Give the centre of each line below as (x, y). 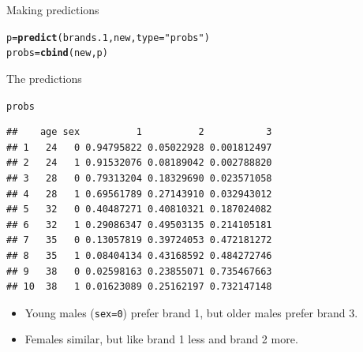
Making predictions (53, 9)
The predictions (44, 78)
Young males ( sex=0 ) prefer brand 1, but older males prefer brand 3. (191, 312)
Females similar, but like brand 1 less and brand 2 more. (161, 339)
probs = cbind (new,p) (57, 53)
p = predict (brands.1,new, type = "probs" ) (108, 37)
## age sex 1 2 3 (139, 132)
